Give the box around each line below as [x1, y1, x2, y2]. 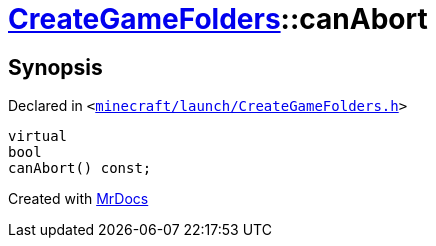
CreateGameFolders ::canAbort [8, 2, 428, 36]
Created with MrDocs [8, 190, 149, 208]
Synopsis [8, 54, 103, 80]
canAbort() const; [8, 160, 152, 177]
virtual [8, 128, 68, 145]
